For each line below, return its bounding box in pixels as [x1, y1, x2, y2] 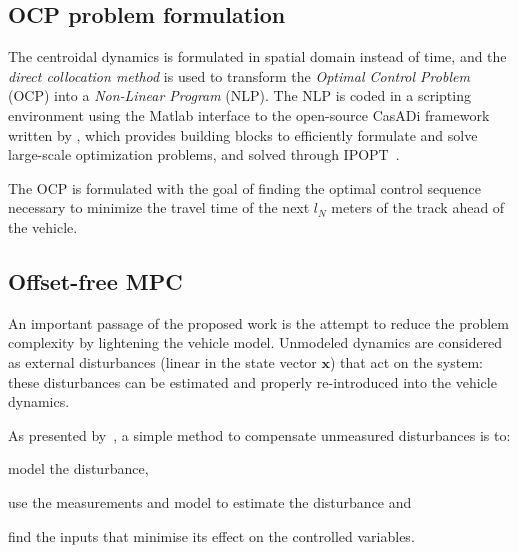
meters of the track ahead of [331, 197, 505, 218]
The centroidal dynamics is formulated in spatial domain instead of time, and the [8, 46, 507, 67]
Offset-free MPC [8, 265, 183, 296]
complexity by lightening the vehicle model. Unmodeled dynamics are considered [8, 332, 503, 353]
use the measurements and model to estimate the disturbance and [8, 491, 412, 512]
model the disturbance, [8, 458, 149, 479]
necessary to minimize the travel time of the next [8, 197, 310, 218]
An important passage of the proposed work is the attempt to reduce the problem [8, 312, 509, 333]
